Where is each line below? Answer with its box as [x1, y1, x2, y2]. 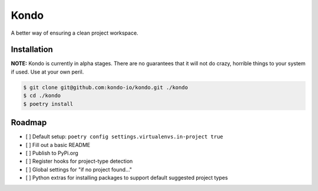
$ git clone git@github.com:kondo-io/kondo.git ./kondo [23, 84, 188, 91]
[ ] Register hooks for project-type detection [25, 158, 133, 165]
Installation [11, 45, 53, 55]
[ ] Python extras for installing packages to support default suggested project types [25, 174, 228, 182]
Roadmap [11, 118, 47, 128]
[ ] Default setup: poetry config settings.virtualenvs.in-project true [25, 133, 223, 140]
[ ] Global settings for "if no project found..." [25, 166, 132, 173]
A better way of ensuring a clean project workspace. [11, 29, 138, 36]
